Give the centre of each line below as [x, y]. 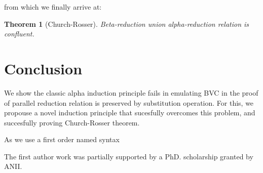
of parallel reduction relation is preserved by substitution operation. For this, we [129, 102]
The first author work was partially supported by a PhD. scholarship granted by [129, 156]
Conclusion [43, 68]
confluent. [19, 34]
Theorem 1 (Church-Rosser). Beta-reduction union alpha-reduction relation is [127, 24]
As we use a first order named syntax [62, 139]
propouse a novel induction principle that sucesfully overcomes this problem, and [130, 113]
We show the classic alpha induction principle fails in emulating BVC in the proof [131, 92]
